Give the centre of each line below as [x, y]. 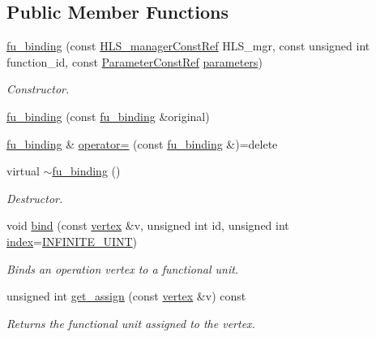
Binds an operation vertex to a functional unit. [123, 268]
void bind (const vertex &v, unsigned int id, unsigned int [148, 225]
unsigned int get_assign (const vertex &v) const [126, 296]
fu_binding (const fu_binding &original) [108, 116]
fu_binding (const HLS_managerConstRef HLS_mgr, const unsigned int [188, 46]
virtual [23, 171]
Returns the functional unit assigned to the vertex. [131, 323]
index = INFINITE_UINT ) [72, 241]
